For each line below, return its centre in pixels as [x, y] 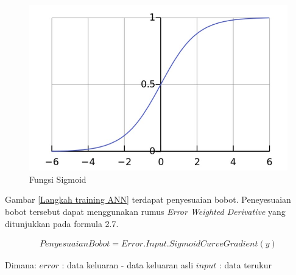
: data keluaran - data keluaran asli [128, 265]
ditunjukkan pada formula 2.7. [62, 223]
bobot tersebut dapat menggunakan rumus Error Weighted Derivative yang [145, 212]
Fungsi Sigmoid [58, 179]
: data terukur [245, 265]
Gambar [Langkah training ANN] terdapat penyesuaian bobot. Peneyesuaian [148, 199]
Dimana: [21, 265]
